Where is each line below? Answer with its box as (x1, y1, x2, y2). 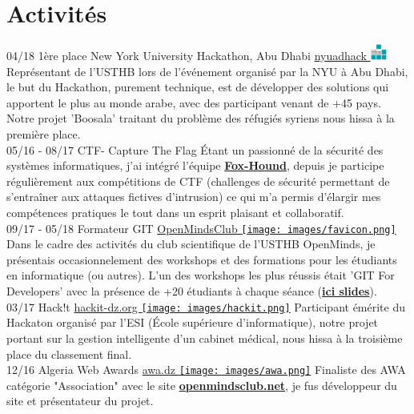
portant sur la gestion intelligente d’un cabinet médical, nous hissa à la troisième (6, 329, 403, 346)
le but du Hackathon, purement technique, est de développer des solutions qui (6, 78, 389, 95)
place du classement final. (6, 345, 132, 362)
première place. (6, 126, 81, 143)
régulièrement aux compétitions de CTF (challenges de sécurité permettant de (6, 172, 390, 189)
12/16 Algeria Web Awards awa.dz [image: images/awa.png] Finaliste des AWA (6, 361, 406, 378)
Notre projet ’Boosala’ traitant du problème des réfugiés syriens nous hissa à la (6, 110, 395, 127)
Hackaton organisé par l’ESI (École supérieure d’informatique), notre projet (6, 314, 379, 331)
